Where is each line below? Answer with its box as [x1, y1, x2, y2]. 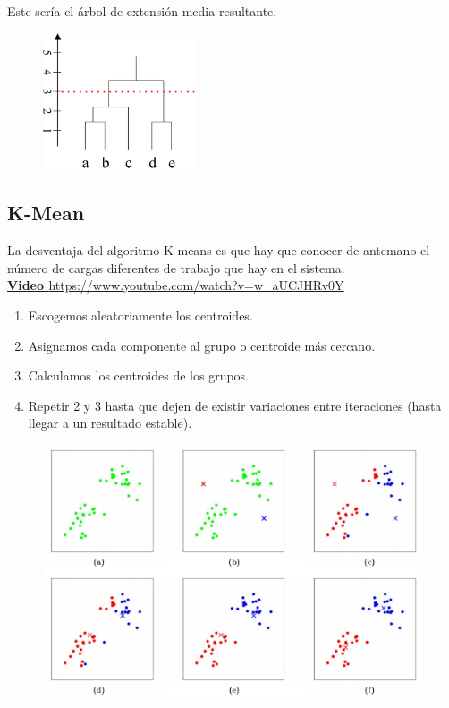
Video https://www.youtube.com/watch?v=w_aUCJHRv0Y [7, 276, 344, 294]
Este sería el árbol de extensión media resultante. [7, 2, 277, 20]
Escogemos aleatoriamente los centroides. [28, 305, 253, 324]
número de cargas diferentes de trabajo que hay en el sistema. [7, 258, 345, 277]
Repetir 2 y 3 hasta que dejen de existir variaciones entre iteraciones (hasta [28, 396, 442, 414]
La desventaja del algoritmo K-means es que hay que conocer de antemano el [7, 241, 430, 260]
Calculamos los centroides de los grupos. [28, 366, 250, 385]
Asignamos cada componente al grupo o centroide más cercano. [28, 336, 376, 354]
